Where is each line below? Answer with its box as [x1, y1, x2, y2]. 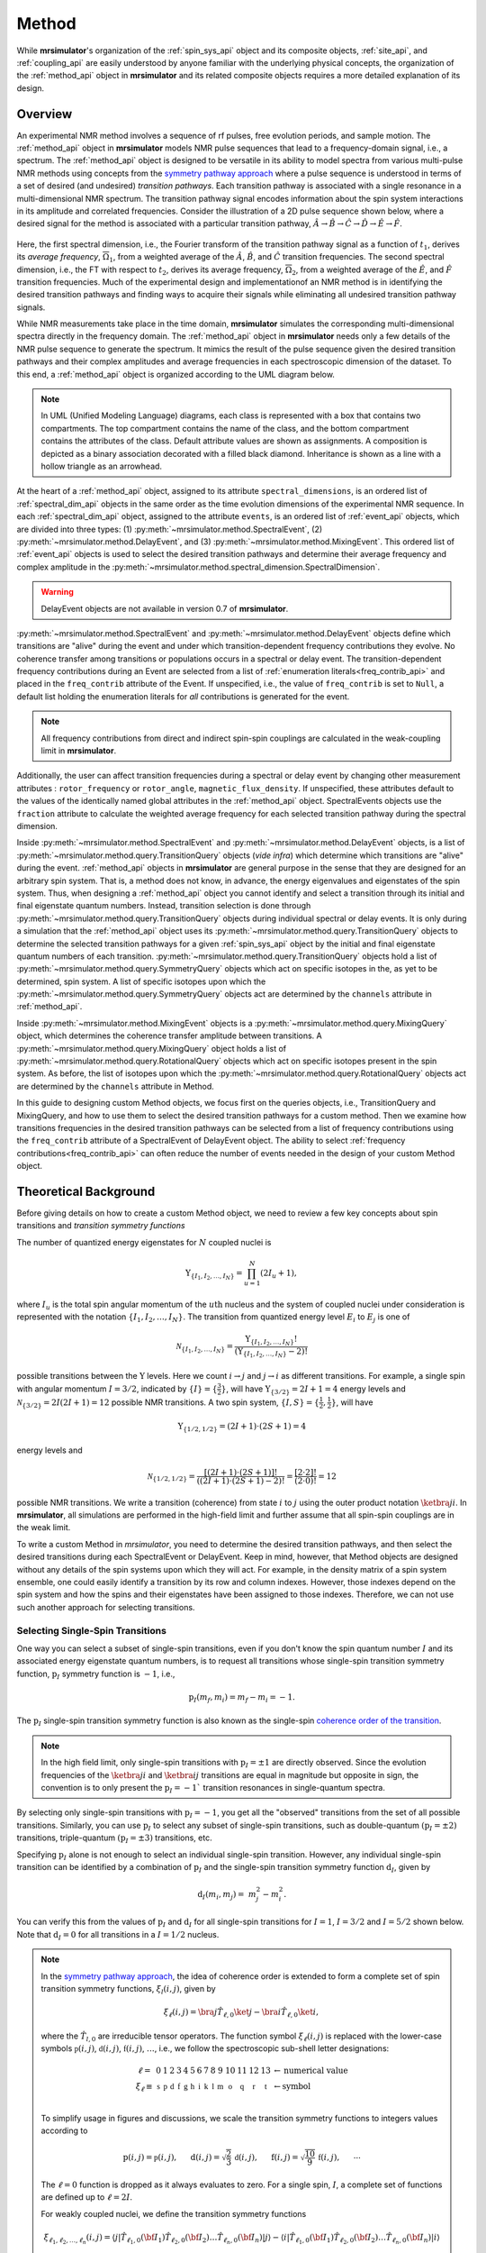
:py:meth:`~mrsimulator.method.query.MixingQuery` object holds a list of [16, 1043, 287, 1054]
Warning [40, 587, 74, 597]
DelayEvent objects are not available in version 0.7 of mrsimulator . [40, 603, 289, 614]
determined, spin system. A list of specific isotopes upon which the [16, 976, 266, 987]
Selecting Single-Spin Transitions [16, 1624, 166, 1637]
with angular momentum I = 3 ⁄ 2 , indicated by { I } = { [16, 1383, 218, 1394]
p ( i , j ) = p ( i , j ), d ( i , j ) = [122, 2152, 220, 2163]
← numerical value [274, 2066, 348, 2076]
